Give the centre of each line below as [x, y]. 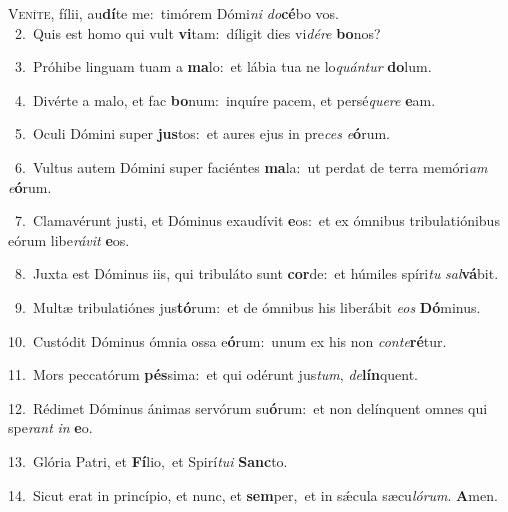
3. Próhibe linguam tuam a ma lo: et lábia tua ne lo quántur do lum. [223, 66]
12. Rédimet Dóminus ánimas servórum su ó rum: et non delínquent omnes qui [248, 407]
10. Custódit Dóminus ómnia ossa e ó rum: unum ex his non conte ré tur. [227, 340]
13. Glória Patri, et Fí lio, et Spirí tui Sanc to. [148, 460]
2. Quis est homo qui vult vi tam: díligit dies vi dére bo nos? [197, 32]
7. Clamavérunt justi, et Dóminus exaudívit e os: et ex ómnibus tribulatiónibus [257, 220]
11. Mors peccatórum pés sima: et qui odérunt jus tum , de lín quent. [213, 374]
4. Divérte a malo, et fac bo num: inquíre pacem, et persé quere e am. [225, 99]
